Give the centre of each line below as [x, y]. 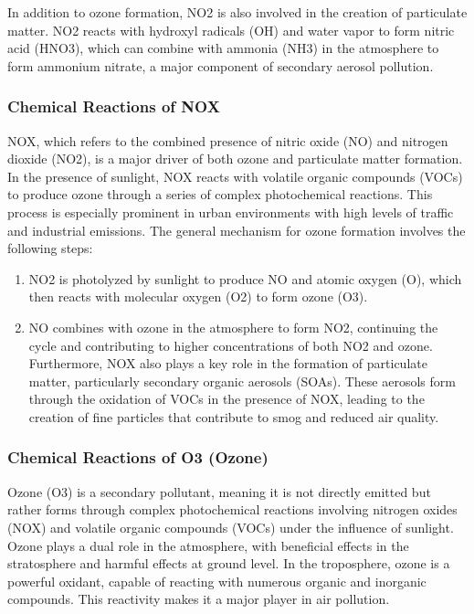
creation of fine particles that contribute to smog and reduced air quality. [234, 416]
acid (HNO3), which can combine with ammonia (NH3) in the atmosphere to [223, 48]
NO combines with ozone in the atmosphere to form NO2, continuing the [233, 327]
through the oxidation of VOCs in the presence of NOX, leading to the [226, 399]
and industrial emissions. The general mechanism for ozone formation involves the [237, 230]
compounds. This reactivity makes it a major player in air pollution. [199, 599]
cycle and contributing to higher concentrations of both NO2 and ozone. [231, 345]
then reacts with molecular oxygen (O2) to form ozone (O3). [198, 296]
